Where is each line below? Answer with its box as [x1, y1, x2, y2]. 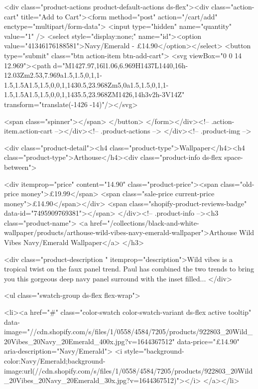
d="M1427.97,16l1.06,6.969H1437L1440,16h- [53, 60, 188, 70]
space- [224, 152, 243, 162]
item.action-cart [4, 126, 53, 136]
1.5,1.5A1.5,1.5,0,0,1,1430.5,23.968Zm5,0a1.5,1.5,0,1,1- [4, 79, 169, 90]
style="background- [124, 346, 184, 356]
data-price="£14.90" [177, 336, 240, 346]
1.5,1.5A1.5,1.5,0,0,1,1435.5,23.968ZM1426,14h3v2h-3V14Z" [4, 89, 185, 100]
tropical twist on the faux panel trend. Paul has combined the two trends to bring [4, 263, 254, 274]
